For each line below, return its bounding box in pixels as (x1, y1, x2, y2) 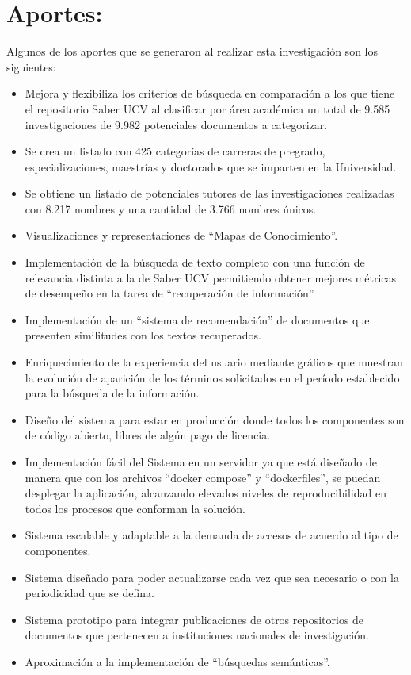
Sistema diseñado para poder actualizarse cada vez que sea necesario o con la (25, 569, 400, 585)
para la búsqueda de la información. (25, 385, 200, 401)
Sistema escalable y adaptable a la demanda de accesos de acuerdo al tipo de (25, 527, 398, 543)
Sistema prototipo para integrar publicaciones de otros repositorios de (25, 611, 364, 627)
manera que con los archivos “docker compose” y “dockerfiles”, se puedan (25, 469, 381, 485)
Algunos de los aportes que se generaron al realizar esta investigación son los (6, 43, 378, 59)
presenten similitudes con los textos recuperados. (25, 327, 261, 343)
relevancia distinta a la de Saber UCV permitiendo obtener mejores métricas (25, 269, 397, 286)
